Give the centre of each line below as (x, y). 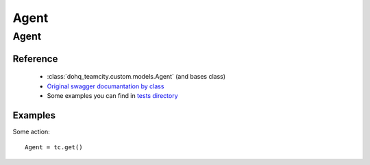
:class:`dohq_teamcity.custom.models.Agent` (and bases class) (136, 77)
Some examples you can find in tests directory (112, 96)
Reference (35, 59)
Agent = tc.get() (54, 148)
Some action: (32, 131)
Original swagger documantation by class (106, 86)
